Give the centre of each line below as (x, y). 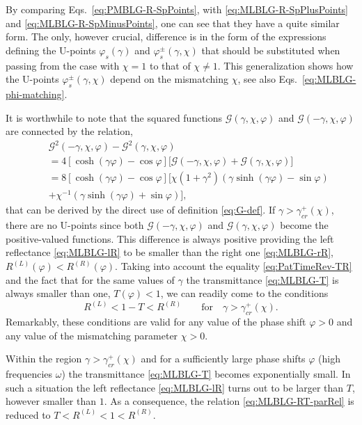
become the (304, 225)
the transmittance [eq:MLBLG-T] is (262, 279)
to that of (170, 65)
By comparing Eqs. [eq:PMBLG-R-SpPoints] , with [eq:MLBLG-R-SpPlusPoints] (177, 9)
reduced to (28, 414)
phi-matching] (35, 94)
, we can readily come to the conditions (244, 293)
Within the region (44, 359)
